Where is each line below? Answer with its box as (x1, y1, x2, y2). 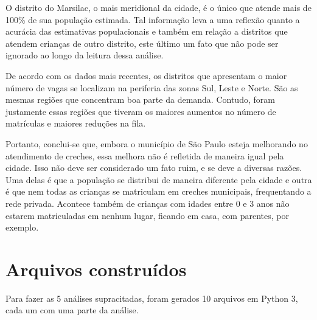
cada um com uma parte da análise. (5, 304, 139, 316)
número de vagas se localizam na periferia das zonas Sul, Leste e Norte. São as (5, 81, 298, 94)
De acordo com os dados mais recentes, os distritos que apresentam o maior (5, 69, 287, 82)
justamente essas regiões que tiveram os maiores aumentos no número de (5, 105, 276, 117)
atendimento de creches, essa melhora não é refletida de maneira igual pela (5, 149, 284, 162)
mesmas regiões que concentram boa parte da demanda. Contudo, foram (5, 93, 275, 106)
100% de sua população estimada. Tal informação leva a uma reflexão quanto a (5, 13, 300, 26)
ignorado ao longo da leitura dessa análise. (5, 49, 164, 61)
